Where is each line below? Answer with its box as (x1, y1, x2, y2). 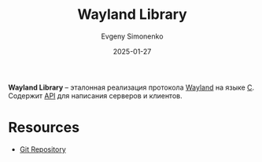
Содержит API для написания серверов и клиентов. (8, 90, 183, 100)
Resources (8, 119, 80, 137)
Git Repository (19, 144, 67, 154)
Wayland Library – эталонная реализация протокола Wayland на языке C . (8, 83, 255, 92)
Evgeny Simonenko (101, 31, 164, 41)
